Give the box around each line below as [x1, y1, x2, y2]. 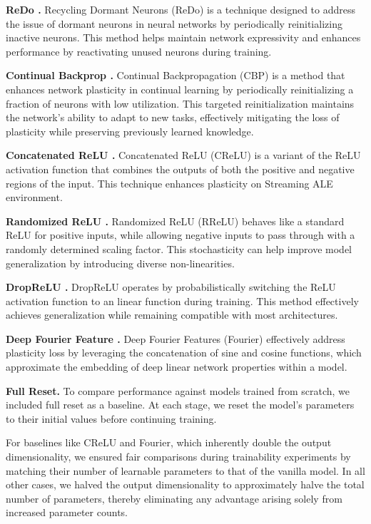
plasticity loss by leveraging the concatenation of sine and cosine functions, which [6, 345, 362, 360]
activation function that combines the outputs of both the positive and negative [6, 161, 355, 176]
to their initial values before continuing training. [6, 411, 217, 426]
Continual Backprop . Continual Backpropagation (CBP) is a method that [6, 68, 345, 83]
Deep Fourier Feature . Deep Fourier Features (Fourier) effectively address [6, 331, 345, 346]
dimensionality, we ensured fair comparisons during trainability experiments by [6, 449, 351, 464]
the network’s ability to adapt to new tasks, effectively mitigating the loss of [6, 110, 340, 125]
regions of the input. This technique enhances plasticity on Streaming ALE [6, 175, 333, 190]
